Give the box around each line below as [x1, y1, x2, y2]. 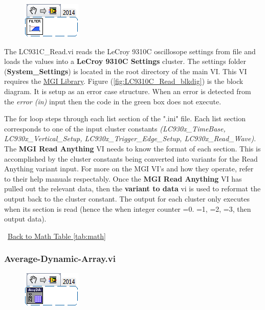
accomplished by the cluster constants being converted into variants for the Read [4, 153, 258, 164]
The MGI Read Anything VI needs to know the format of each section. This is [4, 143, 261, 153]
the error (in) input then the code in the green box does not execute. [4, 96, 222, 106]
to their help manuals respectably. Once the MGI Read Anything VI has [4, 173, 242, 184]
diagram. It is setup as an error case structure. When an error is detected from [4, 85, 251, 96]
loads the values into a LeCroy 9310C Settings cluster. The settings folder [4, 56, 247, 67]
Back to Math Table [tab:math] [8, 230, 106, 241]
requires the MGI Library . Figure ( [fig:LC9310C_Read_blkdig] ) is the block [4, 76, 244, 86]
